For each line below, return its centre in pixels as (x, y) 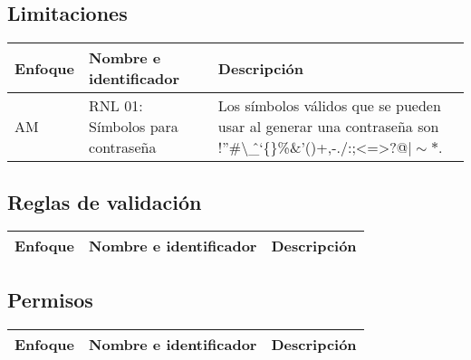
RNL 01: (116, 106)
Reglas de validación (105, 201)
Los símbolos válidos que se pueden (329, 106)
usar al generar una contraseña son (328, 127)
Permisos (50, 299)
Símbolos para (134, 127)
